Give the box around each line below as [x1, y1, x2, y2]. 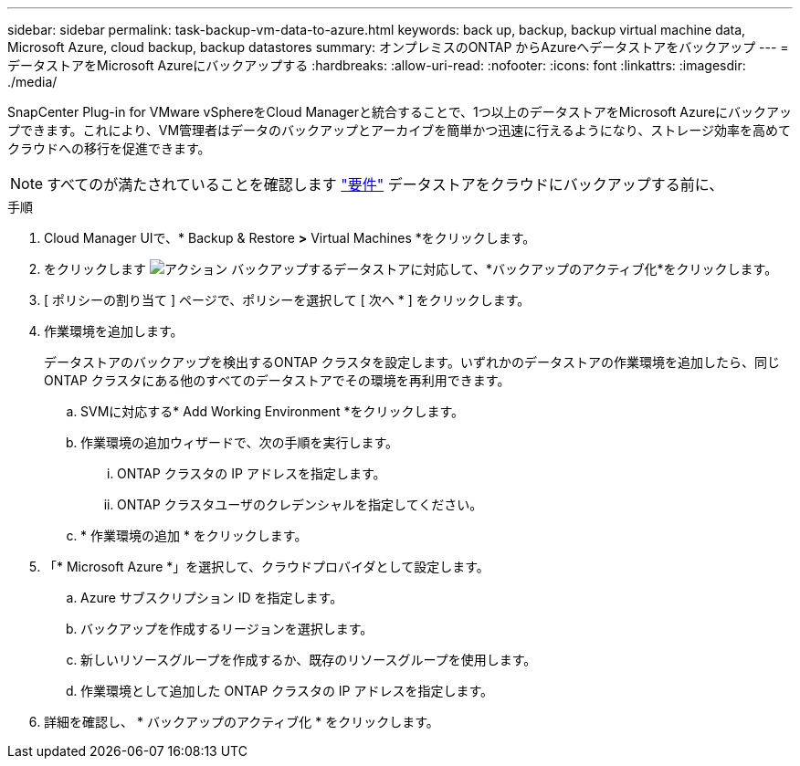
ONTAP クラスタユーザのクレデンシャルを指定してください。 [117, 497, 483, 512]
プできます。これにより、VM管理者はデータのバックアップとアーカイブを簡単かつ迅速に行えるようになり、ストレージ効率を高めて [7, 122, 791, 138]
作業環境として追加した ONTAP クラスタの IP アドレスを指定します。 [80, 683, 494, 698]
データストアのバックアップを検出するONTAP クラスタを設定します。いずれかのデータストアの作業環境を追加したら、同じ [44, 354, 780, 370]
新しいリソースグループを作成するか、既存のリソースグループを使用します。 [80, 652, 537, 667]
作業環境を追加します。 [44, 323, 184, 339]
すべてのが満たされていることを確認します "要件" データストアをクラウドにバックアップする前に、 [47, 175, 724, 194]
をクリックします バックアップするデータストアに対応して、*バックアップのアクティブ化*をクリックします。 [44, 261, 778, 277]
